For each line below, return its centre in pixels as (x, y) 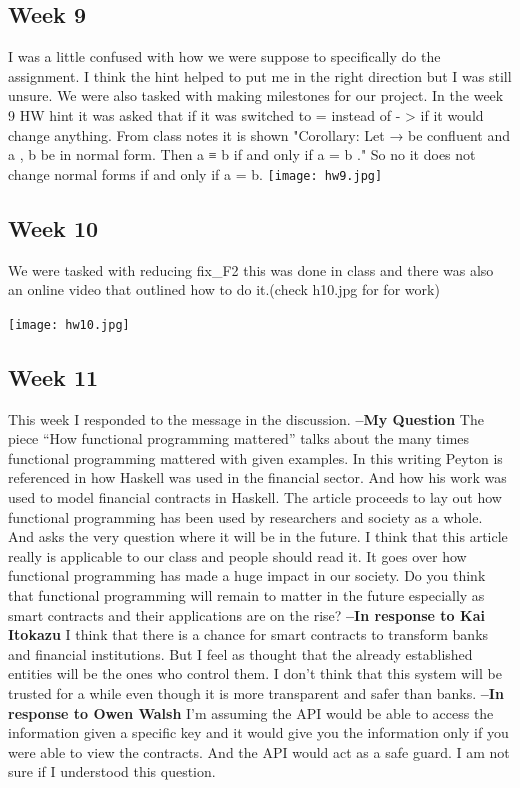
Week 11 (53, 376)
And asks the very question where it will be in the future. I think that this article (258, 536)
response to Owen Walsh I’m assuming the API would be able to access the (251, 712)
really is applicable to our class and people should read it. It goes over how (237, 555)
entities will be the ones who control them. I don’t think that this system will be (255, 673)
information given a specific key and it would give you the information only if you (258, 732)
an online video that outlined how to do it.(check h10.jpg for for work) (224, 289)
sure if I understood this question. (112, 771)
